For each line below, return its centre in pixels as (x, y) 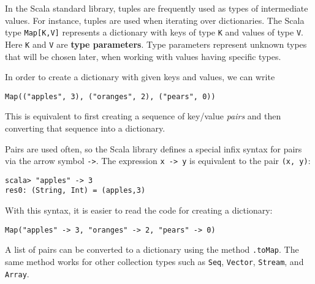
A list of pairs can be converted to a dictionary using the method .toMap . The (152, 249)
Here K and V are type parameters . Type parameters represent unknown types (156, 44)
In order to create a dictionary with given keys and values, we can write (140, 77)
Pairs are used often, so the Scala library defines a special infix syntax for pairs (154, 148)
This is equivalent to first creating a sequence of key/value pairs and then (143, 116)
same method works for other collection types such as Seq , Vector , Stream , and (154, 261)
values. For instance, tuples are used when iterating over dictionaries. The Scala (155, 20)
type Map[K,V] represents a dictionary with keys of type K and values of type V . (154, 32)
